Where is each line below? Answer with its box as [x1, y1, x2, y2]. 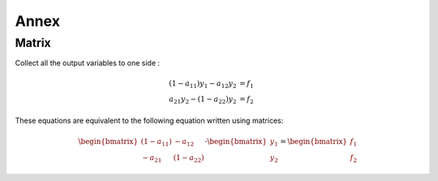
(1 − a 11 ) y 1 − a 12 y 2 [169, 78, 237, 90]
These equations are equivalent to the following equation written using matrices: [15, 116, 284, 125]
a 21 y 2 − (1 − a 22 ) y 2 [169, 95, 237, 106]
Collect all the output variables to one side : [15, 58, 161, 68]
